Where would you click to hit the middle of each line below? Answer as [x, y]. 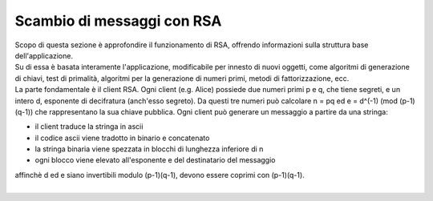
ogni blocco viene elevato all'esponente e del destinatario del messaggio [155, 160]
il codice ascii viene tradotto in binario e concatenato [122, 138]
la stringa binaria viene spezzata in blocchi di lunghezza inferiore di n [149, 149]
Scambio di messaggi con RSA [118, 21]
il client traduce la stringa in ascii [89, 127]
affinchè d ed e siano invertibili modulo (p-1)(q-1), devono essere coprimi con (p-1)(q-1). [160, 175]
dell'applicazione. [44, 55]
